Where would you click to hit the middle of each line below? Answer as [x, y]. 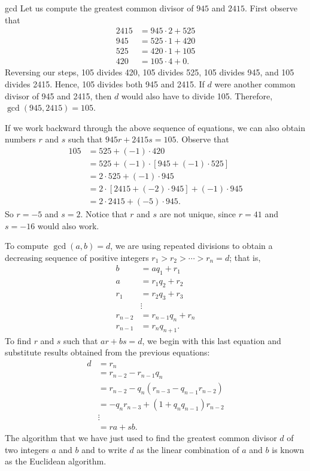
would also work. [68, 225]
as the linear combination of [188, 449]
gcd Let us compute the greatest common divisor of [99, 8]
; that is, [245, 257]
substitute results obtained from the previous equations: [107, 352]
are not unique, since [198, 214]
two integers [27, 449]
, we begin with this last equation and [212, 340]
